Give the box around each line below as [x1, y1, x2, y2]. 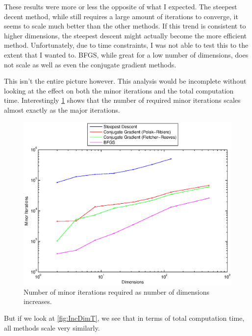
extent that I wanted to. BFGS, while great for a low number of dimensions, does [4, 49, 249, 60]
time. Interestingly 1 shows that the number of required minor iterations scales [4, 95, 241, 105]
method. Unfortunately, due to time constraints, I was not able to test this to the [4, 40, 249, 50]
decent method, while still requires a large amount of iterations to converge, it [4, 11, 238, 21]
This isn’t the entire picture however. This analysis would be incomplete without [4, 76, 247, 86]
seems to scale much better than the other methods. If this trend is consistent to [4, 21, 246, 31]
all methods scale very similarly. [4, 322, 100, 333]
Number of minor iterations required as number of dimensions [24, 286, 209, 297]
